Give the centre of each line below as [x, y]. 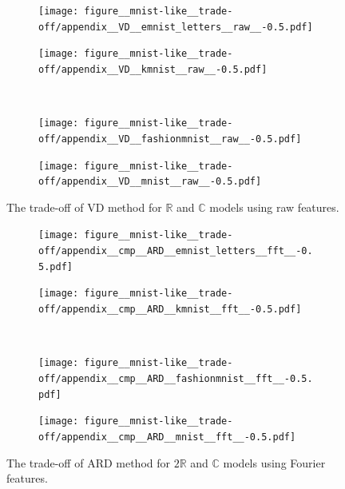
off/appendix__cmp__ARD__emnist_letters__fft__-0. [176, 251]
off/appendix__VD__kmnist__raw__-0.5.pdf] [153, 69]
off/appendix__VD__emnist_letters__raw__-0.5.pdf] [176, 27]
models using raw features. [274, 207]
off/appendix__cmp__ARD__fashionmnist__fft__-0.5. [176, 378]
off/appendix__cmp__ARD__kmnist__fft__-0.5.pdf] [170, 310]
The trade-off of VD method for [84, 207]
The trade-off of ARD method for [89, 462]
